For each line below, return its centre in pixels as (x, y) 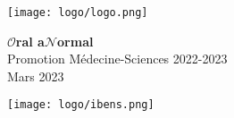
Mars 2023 (36, 76)
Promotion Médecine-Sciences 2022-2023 (117, 59)
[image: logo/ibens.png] (81, 105)
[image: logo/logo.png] (78, 13)
